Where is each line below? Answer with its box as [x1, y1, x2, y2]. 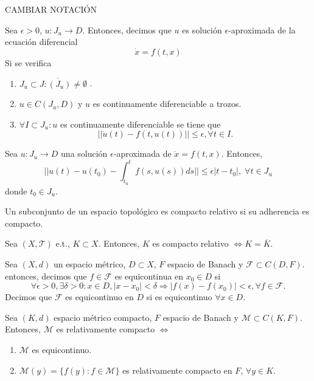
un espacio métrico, [53, 258, 126, 270]
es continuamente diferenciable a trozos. [92, 97, 242, 110]
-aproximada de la [228, 23, 296, 36]
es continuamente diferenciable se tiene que [60, 117, 221, 130]
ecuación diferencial [5, 35, 78, 48]
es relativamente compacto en [122, 363, 232, 376]
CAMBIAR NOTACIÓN [5, 3, 97, 15]
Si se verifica [5, 56, 52, 69]
